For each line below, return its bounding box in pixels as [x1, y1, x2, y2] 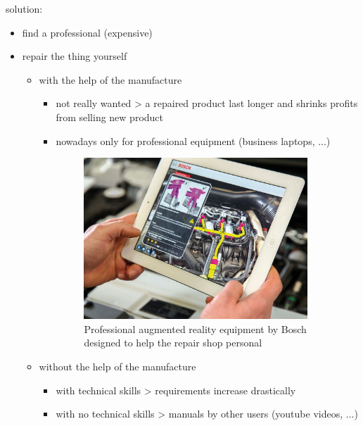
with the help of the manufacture [39, 72, 182, 87]
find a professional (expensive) [22, 25, 153, 39]
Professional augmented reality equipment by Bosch [84, 321, 307, 336]
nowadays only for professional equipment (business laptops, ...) [56, 133, 331, 148]
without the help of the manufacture [39, 358, 196, 373]
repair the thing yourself [22, 49, 127, 63]
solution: [6, 1, 43, 15]
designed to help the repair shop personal [84, 335, 262, 350]
